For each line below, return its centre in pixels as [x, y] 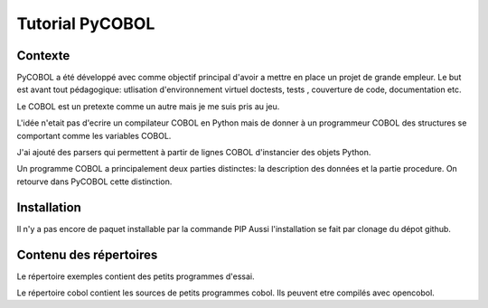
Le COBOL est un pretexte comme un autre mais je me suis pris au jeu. [148, 106]
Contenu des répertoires [87, 254]
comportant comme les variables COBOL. [94, 135]
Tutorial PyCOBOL [86, 23]
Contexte [43, 56]
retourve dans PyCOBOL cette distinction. [94, 182]
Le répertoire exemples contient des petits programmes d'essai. [136, 276]
